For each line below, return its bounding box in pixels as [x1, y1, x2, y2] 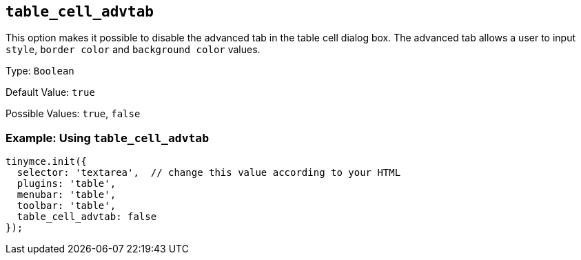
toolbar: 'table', [17, 200, 116, 212]
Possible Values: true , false [6, 108, 141, 120]
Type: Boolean [6, 65, 74, 77]
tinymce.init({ [6, 156, 88, 168]
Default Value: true [6, 86, 95, 99]
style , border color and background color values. [6, 43, 261, 56]
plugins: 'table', [17, 178, 116, 190]
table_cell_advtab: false [17, 211, 157, 223]
